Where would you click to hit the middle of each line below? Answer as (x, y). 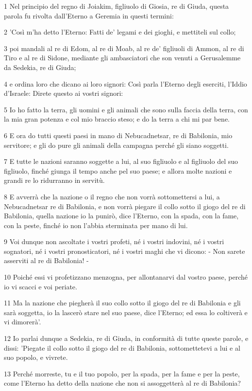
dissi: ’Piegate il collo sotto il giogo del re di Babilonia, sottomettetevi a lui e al (122, 347)
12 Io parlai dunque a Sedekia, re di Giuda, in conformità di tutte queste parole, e (126, 338)
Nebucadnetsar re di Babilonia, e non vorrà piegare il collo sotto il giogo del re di (125, 206)
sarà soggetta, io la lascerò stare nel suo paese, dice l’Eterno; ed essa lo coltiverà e (126, 312)
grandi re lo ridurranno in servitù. (54, 180)
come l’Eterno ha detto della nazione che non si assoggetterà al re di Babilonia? (122, 383)
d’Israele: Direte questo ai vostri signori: (64, 93)
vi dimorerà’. (23, 322)
